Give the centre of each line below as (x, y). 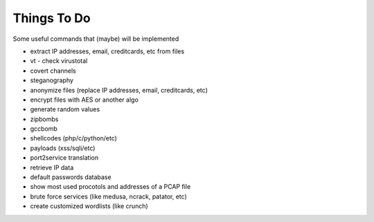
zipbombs (44, 119)
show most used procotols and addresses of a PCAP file (110, 187)
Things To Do (52, 18)
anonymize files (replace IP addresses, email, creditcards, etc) (119, 90)
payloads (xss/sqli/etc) (63, 148)
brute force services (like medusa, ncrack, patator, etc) (108, 196)
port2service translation (64, 158)
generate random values (65, 109)
